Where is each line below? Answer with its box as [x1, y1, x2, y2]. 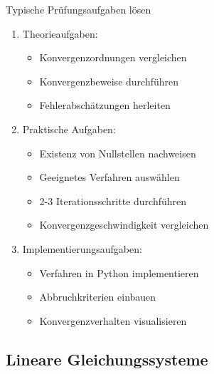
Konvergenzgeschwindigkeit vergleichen [39, 217, 209, 232]
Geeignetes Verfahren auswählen [39, 170, 180, 185]
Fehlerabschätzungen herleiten [39, 98, 171, 113]
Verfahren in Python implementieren [39, 265, 199, 280]
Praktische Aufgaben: [22, 121, 116, 136]
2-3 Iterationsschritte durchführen [39, 193, 187, 208]
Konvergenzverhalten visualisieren [39, 313, 187, 328]
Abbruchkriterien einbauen [39, 289, 156, 304]
